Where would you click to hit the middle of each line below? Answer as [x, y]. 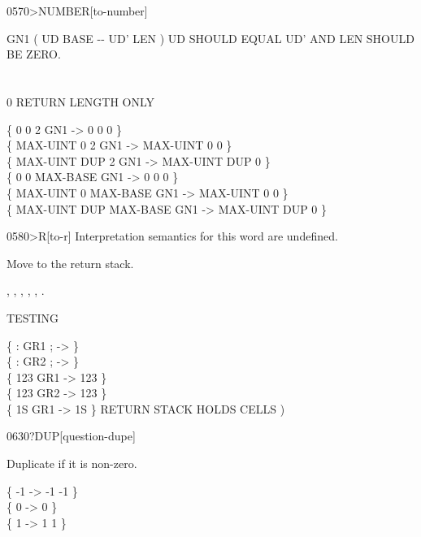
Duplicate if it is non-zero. [72, 463]
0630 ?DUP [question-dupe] [71, 436]
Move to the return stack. [70, 263]
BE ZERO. [34, 54]
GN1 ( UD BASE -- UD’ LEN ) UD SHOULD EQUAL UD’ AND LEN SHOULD [210, 38]
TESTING [33, 317]
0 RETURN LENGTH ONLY [81, 101]
